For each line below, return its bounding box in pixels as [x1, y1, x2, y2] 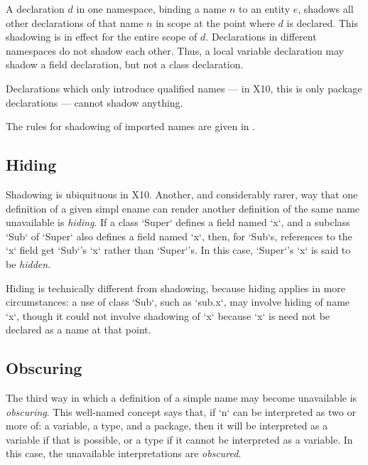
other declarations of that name [6, 15, 144, 30]
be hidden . [6, 256, 51, 271]
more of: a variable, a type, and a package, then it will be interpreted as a [6, 418, 328, 433]
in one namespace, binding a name [76, 1, 227, 16]
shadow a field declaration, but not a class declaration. [6, 57, 244, 72]
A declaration [6, 1, 65, 16]
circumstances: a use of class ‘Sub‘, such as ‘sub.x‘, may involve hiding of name [6, 294, 350, 309]
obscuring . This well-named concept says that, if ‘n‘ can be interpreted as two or [6, 404, 356, 419]
